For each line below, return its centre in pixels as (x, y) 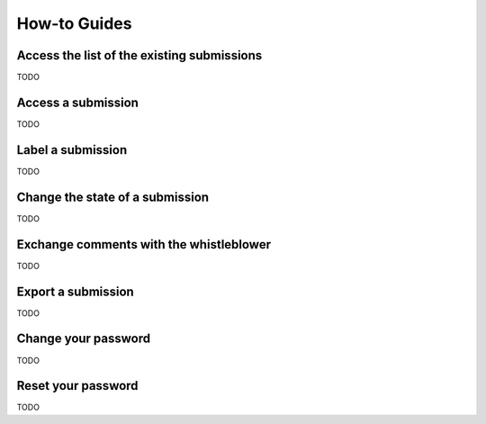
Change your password (84, 339)
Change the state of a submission (113, 197)
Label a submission (72, 150)
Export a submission (75, 291)
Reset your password (77, 386)
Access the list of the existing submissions (139, 55)
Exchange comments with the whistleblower (144, 244)
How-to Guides (74, 23)
